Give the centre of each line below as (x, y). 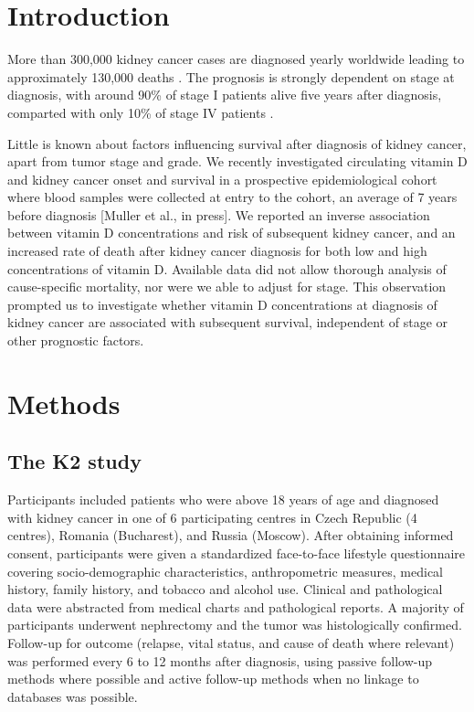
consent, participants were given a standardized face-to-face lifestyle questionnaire (237, 553)
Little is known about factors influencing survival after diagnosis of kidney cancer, (237, 143)
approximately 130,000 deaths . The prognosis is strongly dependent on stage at (231, 76)
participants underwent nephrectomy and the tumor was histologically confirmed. (235, 625)
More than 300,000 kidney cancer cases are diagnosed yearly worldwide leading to (236, 59)
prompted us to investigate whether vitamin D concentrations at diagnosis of (222, 304)
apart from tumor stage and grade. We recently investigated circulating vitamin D (237, 161)
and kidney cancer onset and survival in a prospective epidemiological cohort (222, 179)
